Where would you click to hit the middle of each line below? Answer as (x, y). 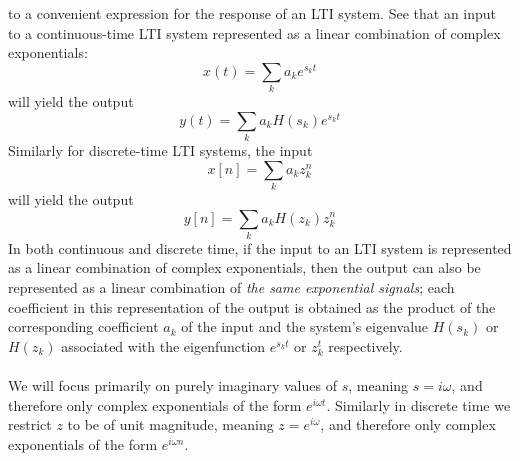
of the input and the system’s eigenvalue (305, 326)
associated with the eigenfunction (163, 345)
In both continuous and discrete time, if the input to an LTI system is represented (260, 247)
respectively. (365, 345)
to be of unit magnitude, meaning (170, 424)
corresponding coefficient (83, 326)
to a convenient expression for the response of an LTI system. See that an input (252, 13)
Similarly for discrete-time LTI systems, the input (160, 150)
